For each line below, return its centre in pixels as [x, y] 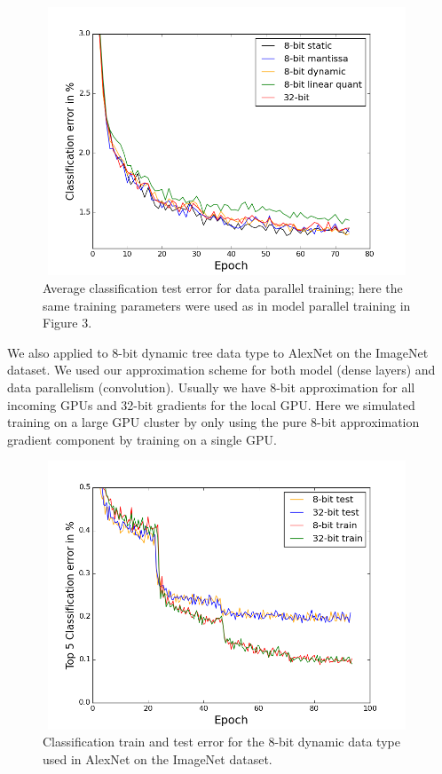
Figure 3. [67, 323]
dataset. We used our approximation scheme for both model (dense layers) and [221, 370]
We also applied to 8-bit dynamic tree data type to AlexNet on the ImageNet [218, 352]
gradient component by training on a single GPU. [142, 439]
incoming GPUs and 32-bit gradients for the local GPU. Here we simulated [211, 404]
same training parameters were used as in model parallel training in [227, 305]
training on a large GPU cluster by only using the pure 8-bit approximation [213, 422]
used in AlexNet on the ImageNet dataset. [158, 758]
